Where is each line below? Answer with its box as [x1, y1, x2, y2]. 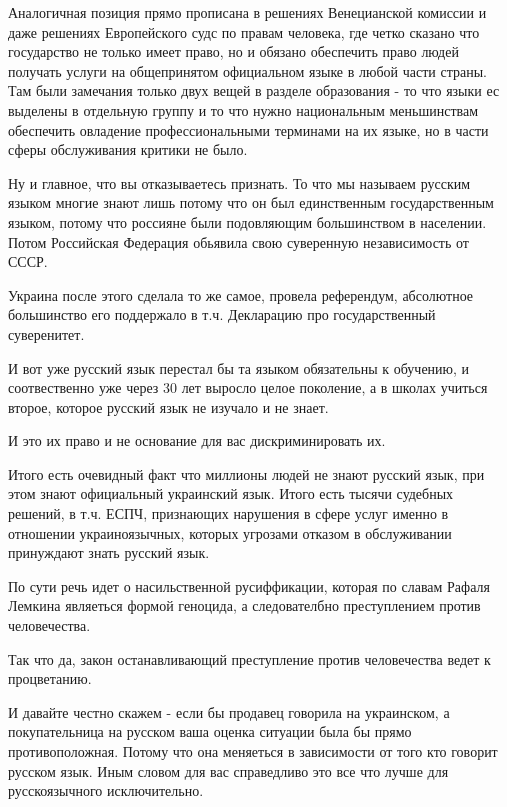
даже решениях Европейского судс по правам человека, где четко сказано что [8, 21, 480, 42]
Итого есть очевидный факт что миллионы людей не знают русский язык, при [8, 463, 485, 484]
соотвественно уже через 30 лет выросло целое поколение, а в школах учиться [8, 377, 488, 398]
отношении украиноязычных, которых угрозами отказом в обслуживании [8, 522, 452, 543]
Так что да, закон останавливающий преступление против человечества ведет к [8, 648, 491, 669]
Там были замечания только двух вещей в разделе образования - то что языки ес [8, 80, 500, 101]
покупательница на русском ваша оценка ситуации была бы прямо [8, 721, 412, 742]
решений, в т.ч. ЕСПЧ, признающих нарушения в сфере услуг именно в [8, 503, 449, 524]
